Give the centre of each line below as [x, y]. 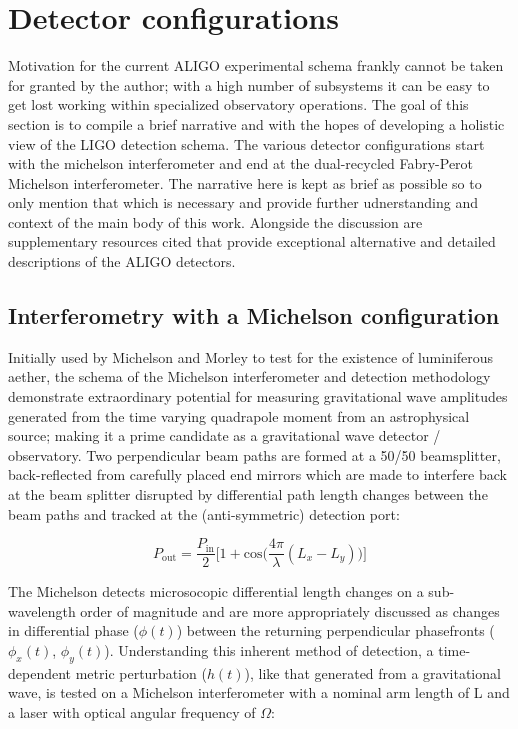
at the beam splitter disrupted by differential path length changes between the [248, 494]
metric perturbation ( [141, 672]
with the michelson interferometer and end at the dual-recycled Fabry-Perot [241, 163]
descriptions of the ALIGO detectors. [122, 261]
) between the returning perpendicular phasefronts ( [335, 630]
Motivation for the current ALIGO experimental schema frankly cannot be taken [256, 65]
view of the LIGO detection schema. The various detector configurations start [246, 143]
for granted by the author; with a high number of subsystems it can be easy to [249, 84]
